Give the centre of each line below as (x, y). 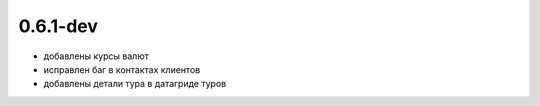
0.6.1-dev (58, 26)
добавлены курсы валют (96, 56)
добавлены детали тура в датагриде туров (135, 84)
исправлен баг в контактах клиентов (122, 69)
